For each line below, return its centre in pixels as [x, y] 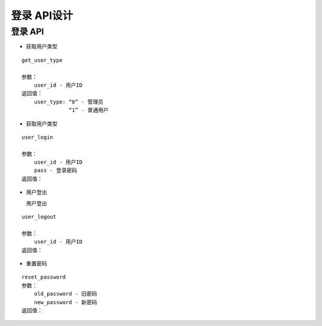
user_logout [39, 217]
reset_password [44, 277]
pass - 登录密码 [55, 170]
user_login [38, 137]
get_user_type [42, 60]
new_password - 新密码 [66, 302]
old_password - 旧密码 [66, 294]
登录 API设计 [42, 15]
